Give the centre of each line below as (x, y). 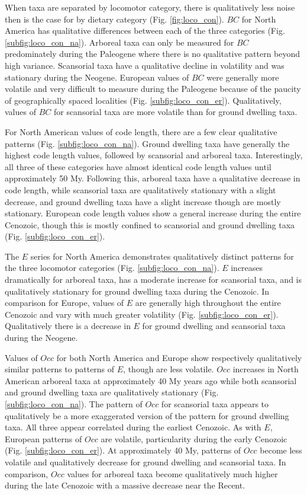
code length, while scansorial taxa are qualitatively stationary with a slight (140, 189)
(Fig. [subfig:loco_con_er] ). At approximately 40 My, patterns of (123, 450)
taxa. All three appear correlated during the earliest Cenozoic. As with (133, 427)
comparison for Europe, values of (64, 303)
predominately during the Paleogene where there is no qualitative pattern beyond (153, 54)
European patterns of (43, 438)
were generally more (243, 77)
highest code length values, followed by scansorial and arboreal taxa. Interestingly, (154, 155)
